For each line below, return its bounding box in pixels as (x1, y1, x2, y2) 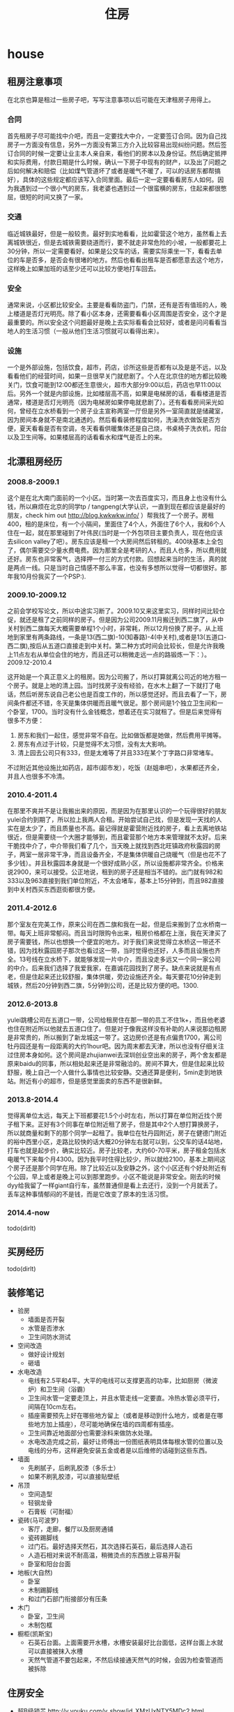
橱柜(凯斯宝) (17, 1630, 54, 1638)
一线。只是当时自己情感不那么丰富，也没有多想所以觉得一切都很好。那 (25, 563, 227, 571)
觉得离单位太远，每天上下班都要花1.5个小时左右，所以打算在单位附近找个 (7, 1111, 217, 1120)
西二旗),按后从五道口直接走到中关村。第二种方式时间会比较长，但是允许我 (7, 642, 219, 650)
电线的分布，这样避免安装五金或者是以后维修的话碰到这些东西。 (27, 1447, 211, 1455)
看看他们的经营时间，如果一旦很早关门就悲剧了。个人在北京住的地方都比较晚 (7, 372, 227, 381)
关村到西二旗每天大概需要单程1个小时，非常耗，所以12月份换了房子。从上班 (7, 624, 224, 633)
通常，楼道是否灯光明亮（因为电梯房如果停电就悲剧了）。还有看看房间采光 (7, 398, 218, 407)
